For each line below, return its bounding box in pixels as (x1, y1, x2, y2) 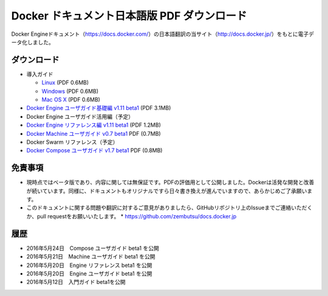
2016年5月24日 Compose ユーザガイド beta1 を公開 (26, 244, 159, 252)
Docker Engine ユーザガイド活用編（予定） (26, 113, 134, 120)
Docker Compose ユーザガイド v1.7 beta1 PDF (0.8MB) (26, 147, 163, 154)
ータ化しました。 (11, 38, 54, 45)
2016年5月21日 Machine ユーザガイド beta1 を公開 (26, 253, 155, 260)
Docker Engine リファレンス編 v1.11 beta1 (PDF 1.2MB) (26, 121, 161, 129)
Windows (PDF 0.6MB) (41, 87, 99, 95)
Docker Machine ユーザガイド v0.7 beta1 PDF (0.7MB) (26, 130, 161, 137)
